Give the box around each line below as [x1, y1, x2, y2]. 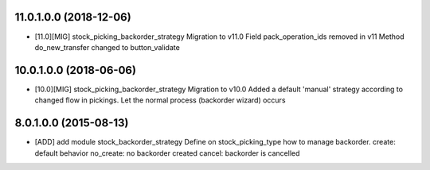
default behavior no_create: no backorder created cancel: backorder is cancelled [34, 148, 300, 158]
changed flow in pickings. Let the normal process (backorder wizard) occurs [34, 95, 286, 105]
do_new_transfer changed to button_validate [34, 42, 181, 52]
